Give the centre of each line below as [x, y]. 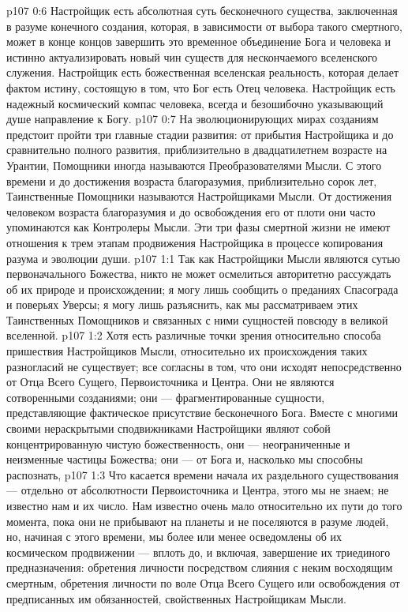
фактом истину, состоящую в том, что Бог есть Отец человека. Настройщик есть [201, 87]
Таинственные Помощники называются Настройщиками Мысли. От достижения [199, 196]
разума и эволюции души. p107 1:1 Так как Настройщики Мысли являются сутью [203, 258]
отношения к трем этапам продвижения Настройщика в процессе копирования [195, 242]
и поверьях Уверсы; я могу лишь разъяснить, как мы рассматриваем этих [182, 304]
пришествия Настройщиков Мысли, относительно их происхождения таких [187, 351]
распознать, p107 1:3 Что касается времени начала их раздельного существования [202, 474]
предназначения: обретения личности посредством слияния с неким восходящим [200, 567]
